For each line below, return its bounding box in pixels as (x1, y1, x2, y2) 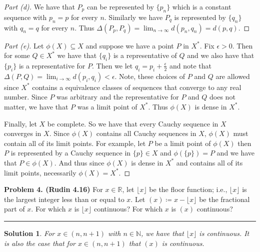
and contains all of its (176, 157, 243, 167)
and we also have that (187, 50, 254, 60)
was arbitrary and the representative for (56, 91, 179, 102)
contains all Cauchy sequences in (96, 128, 196, 138)
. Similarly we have (104, 11, 163, 22)
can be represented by (86, 1, 154, 11)
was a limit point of (77, 101, 137, 111)
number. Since (4, 91, 47, 102)
